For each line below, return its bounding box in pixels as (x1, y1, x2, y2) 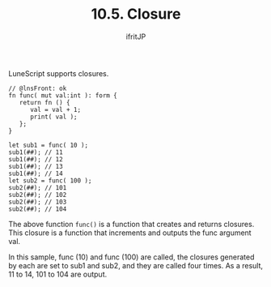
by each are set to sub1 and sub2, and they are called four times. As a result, (8, 260, 264, 270)
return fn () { (19, 98, 70, 106)
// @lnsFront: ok (8, 84, 67, 92)
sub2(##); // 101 (8, 183, 67, 191)
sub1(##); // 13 (8, 162, 63, 170)
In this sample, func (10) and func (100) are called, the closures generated (8, 252, 255, 262)
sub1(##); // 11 (8, 148, 63, 156)
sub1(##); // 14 (8, 169, 63, 178)
